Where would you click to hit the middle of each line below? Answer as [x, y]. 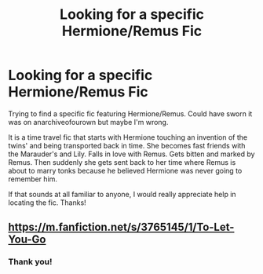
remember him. [33, 179]
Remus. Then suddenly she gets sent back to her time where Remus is [122, 162]
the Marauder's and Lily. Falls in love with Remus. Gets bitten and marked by [131, 154]
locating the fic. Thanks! [47, 203]
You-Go [27, 240]
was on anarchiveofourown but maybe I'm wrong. [88, 122]
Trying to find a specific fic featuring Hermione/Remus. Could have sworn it [130, 113]
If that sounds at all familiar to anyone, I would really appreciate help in [122, 194]
